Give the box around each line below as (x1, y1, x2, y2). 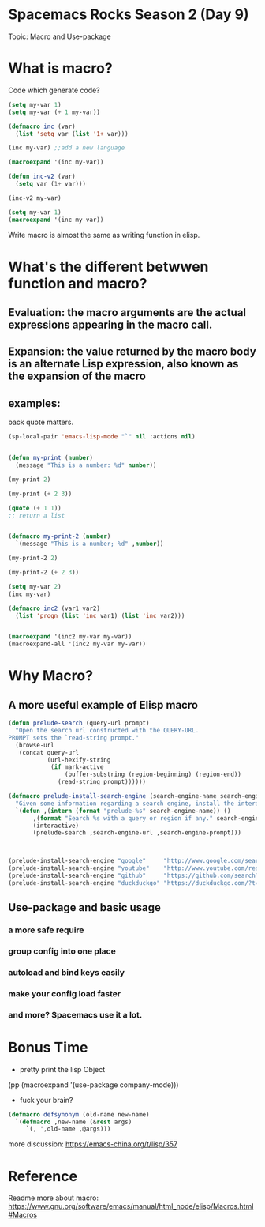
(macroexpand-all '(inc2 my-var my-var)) (8, 640, 147, 649)
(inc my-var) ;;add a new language (8, 144, 125, 152)
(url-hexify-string (47, 756, 111, 764)
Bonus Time (8, 1038, 88, 1056)
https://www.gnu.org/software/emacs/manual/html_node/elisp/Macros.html (8, 1202, 254, 1211)
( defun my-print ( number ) (8, 454, 93, 462)
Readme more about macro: (8, 1193, 99, 1203)
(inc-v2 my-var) (8, 194, 62, 202)
